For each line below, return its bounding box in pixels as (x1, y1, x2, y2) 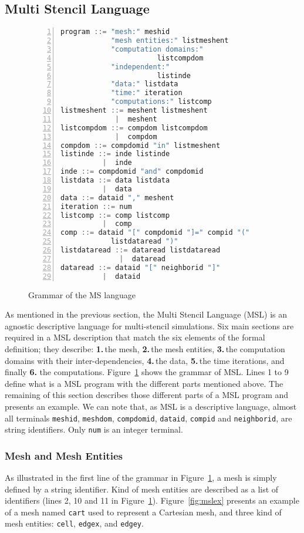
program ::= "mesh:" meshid (60, 28, 170, 36)
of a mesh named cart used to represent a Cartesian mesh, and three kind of (5, 505, 282, 518)
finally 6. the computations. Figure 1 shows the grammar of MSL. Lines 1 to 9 (5, 366, 289, 378)
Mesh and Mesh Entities (5, 448, 123, 463)
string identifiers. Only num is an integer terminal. (5, 423, 183, 436)
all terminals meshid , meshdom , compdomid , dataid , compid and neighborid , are (5, 411, 292, 424)
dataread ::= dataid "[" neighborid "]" (60, 263, 221, 272)
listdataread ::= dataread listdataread (60, 246, 221, 255)
